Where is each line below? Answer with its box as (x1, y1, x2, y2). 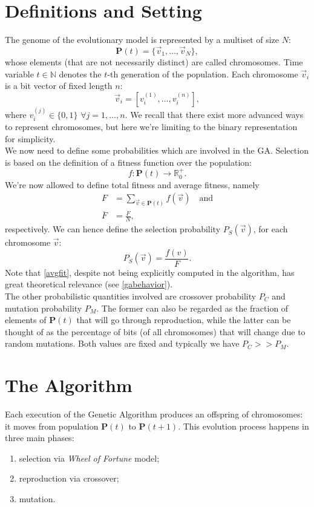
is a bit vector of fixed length (5, 79, 113, 92)
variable (5, 67, 34, 80)
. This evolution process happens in (178, 419, 309, 432)
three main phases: (5, 431, 74, 444)
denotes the (59, 67, 102, 80)
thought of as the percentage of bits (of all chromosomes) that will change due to (5, 325, 306, 338)
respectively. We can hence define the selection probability (5, 223, 221, 235)
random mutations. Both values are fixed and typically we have (5, 337, 240, 350)
